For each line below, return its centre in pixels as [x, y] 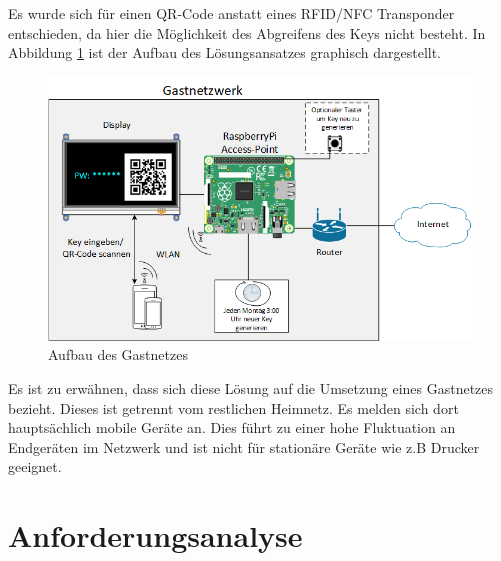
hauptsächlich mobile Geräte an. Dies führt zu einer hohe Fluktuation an [232, 427]
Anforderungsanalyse [155, 535]
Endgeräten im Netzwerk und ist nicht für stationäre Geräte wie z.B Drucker [244, 446]
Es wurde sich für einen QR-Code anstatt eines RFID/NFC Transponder [231, 13]
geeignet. [35, 466]
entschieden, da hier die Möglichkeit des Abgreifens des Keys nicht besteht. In [247, 32]
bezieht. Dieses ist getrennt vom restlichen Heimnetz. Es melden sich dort [233, 407]
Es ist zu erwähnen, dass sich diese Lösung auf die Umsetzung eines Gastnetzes [251, 387]
